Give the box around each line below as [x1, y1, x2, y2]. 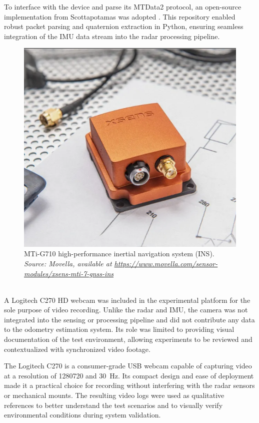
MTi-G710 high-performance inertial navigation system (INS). [24, 248, 214, 259]
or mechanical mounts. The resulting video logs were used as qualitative [4, 390, 224, 400]
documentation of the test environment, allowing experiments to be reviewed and [4, 334, 252, 344]
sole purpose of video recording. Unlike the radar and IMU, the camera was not [4, 304, 248, 315]
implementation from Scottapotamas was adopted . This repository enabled [4, 11, 235, 22]
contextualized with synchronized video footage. [4, 343, 150, 354]
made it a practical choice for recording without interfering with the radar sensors [4, 380, 255, 390]
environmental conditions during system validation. [4, 409, 161, 420]
